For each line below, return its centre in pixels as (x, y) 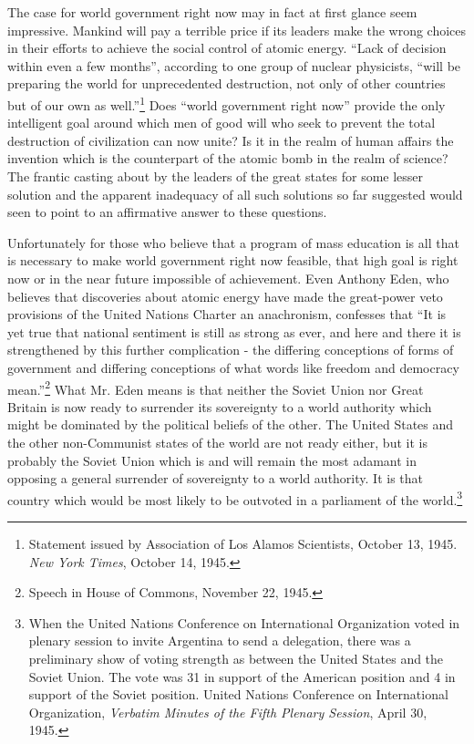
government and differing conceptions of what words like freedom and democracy (233, 367)
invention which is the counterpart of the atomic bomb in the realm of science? (228, 158)
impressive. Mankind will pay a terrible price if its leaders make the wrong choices (237, 30)
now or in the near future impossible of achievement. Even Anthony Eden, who (228, 278)
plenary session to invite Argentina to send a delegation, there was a (220, 641)
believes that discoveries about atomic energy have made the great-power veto (225, 296)
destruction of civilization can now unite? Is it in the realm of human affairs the (231, 140)
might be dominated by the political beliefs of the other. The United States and (231, 424)
